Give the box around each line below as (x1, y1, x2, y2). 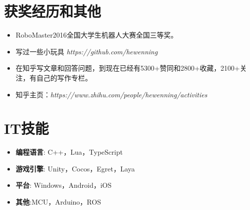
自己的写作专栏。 (36, 72, 92, 83)
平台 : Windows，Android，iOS (15, 180, 112, 190)
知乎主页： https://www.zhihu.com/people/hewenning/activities (15, 89, 207, 99)
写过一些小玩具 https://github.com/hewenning (15, 46, 158, 56)
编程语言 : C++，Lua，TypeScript (15, 147, 123, 157)
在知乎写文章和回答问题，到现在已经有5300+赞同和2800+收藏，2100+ (15, 63, 240, 73)
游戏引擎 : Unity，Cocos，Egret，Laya (15, 163, 135, 173)
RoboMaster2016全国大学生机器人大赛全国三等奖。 (15, 30, 178, 40)
